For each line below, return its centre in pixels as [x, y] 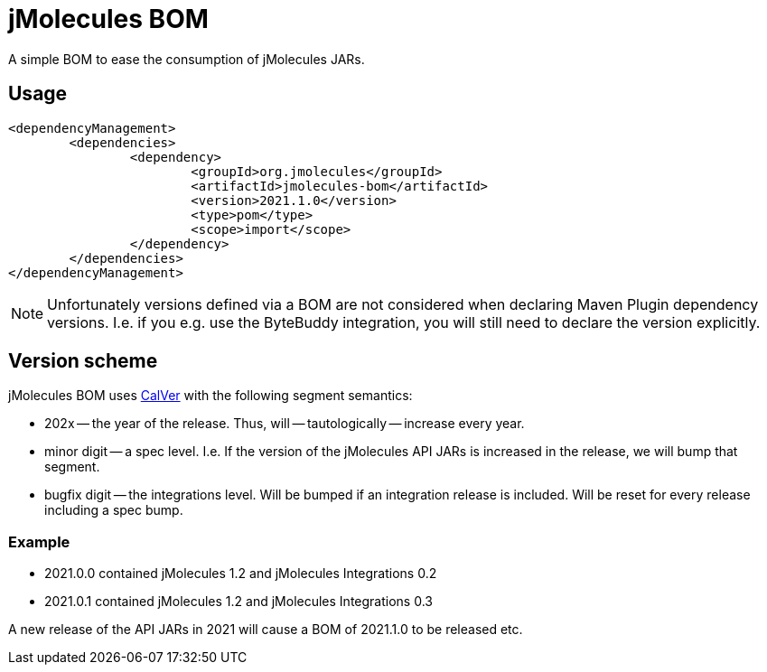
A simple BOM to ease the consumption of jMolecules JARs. [187, 59]
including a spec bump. [114, 510]
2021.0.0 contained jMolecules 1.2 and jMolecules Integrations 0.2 [241, 574]
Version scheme [83, 361]
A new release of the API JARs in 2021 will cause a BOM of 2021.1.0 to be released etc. [266, 630]
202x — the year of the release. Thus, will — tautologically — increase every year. [285, 424]
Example [39, 541]
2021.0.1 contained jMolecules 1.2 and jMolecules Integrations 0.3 [239, 602]
